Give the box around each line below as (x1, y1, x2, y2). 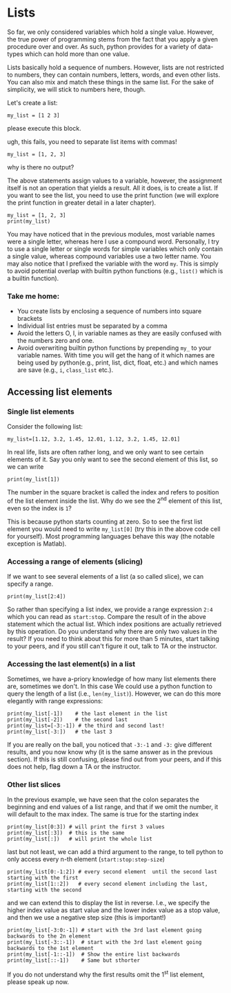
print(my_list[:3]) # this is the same (7, 830, 125, 837)
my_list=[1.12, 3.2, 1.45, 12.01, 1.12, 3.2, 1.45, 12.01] (7, 436, 181, 443)
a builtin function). (7, 274, 59, 282)
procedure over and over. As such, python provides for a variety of (7, 42, 197, 50)
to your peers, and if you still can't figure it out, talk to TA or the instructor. (7, 642, 217, 650)
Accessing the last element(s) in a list (7, 659, 136, 669)
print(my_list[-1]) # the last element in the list (7, 710, 168, 717)
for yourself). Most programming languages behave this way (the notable (7, 532, 215, 540)
